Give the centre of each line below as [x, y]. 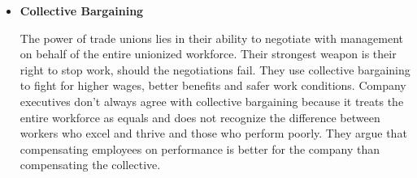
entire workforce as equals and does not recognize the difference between [200, 117]
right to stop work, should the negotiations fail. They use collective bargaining [215, 69]
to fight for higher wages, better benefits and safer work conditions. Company [213, 85]
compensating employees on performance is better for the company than [200, 148]
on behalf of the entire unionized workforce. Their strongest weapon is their [208, 54]
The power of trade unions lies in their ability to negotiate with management [212, 38]
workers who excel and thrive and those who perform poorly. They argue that [213, 133]
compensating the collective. [90, 165]
